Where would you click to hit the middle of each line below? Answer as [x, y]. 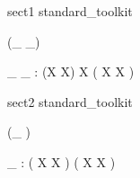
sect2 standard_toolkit [70, 101]
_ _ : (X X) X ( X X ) [71, 71]
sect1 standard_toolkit [70, 11]
